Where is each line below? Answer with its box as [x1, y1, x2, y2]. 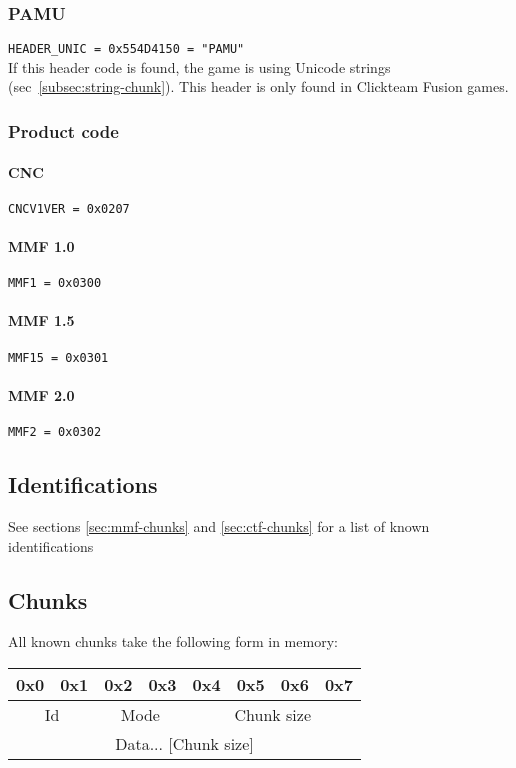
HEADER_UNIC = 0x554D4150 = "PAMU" [8, 42, 245, 57]
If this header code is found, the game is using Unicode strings [8, 56, 391, 77]
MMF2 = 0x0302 [8, 425, 102, 440]
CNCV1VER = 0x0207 [8, 201, 130, 216]
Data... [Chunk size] [115, 731, 254, 755]
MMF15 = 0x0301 [8, 350, 109, 365]
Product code [8, 118, 119, 143]
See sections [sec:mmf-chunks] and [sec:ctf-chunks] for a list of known [8, 515, 430, 536]
